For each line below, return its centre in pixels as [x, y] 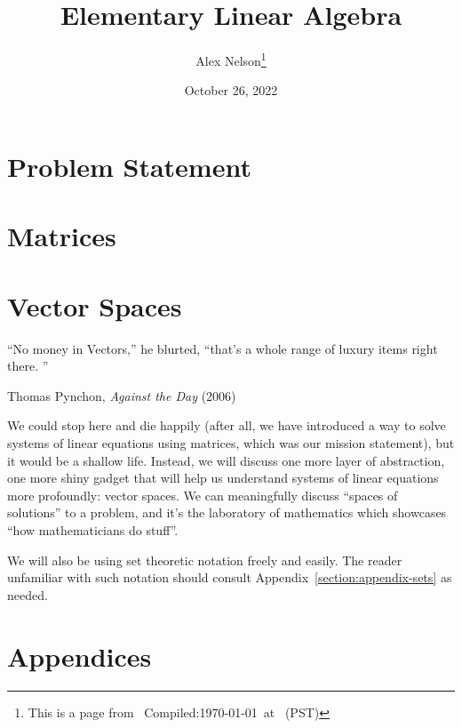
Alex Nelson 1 [231, 59]
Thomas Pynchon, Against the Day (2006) [122, 395]
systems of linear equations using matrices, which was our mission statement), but [231, 443]
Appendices [80, 656]
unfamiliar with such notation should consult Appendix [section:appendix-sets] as [230, 577]
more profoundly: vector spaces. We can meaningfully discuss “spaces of [203, 495]
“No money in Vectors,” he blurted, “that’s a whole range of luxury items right [223, 348]
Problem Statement [129, 166]
